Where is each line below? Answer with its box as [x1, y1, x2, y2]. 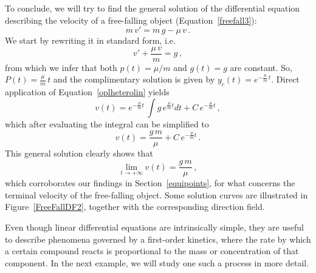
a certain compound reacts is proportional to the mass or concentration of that [5, 244, 299, 257]
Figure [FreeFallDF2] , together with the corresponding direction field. [5, 200, 265, 213]
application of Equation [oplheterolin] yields [5, 86, 170, 98]
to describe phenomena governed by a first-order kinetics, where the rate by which [5, 232, 311, 245]
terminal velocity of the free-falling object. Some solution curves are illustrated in [5, 188, 308, 201]
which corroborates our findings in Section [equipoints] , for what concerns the [5, 177, 295, 189]
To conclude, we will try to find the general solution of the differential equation [5, 2, 300, 14]
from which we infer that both [5, 61, 117, 73]
